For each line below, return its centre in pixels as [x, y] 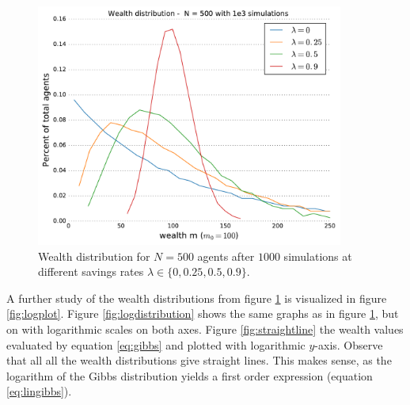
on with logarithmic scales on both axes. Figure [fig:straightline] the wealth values [205, 329]
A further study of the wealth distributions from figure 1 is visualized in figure [197, 298]
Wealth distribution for [94, 256]
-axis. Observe [349, 344]
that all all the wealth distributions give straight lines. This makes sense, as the [199, 360]
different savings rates [91, 271]
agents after [226, 256]
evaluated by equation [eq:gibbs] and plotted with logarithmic [156, 344]
